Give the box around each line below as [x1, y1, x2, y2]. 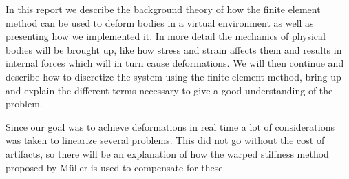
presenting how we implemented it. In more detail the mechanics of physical [6, 29, 326, 43]
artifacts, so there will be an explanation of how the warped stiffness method [6, 146, 329, 160]
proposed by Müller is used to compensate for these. [6, 160, 226, 174]
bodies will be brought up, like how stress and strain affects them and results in [6, 42, 342, 56]
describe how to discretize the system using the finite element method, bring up [6, 69, 341, 83]
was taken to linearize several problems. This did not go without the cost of [6, 133, 325, 147]
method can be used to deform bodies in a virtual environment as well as [6, 15, 314, 30]
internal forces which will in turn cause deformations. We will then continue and [6, 56, 344, 70]
